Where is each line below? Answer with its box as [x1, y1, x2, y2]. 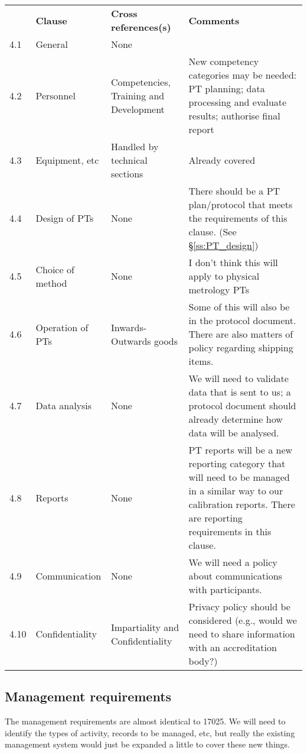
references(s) [110, 20, 171, 34]
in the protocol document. [188, 313, 296, 327]
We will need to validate [188, 371, 289, 385]
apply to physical [188, 269, 260, 283]
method [35, 276, 67, 290]
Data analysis [35, 399, 92, 412]
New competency [188, 54, 259, 68]
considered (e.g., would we [188, 613, 297, 627]
